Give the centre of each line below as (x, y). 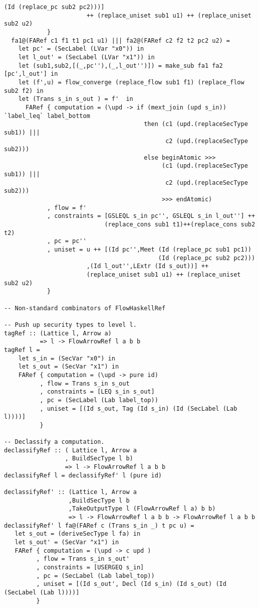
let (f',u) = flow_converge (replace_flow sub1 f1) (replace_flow (131, 82)
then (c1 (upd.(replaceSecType (196, 124)
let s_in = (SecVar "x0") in (67, 358)
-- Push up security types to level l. (70, 325)
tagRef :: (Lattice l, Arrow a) (58, 333)
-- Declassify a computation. (54, 442)
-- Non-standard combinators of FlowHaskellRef (85, 308)
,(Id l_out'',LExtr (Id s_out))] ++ (148, 266)
